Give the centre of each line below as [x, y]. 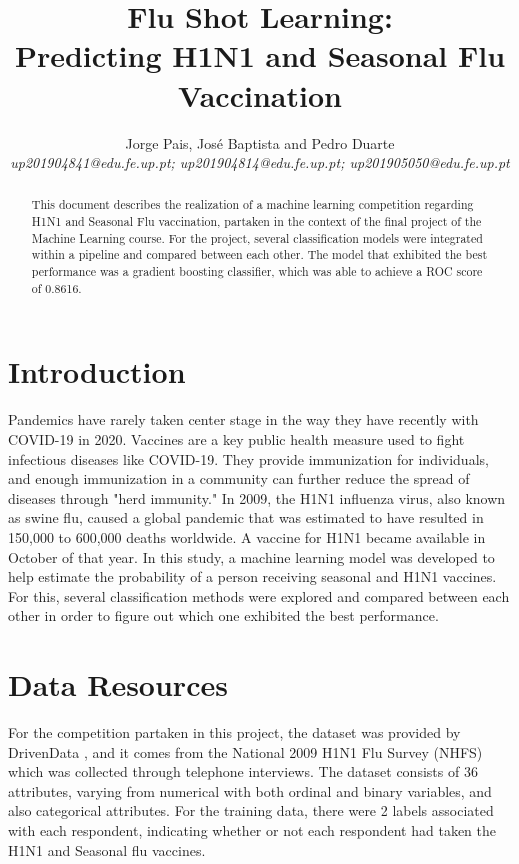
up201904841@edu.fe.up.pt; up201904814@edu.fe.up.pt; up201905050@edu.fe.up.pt [260, 162]
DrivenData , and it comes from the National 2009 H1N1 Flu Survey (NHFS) [245, 751]
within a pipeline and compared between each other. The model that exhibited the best [259, 254]
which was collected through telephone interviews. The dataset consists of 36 [243, 771]
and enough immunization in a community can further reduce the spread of [239, 478]
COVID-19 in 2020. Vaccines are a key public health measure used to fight [236, 438]
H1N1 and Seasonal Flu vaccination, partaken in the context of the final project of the [256, 221]
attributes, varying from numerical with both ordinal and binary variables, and [250, 790]
